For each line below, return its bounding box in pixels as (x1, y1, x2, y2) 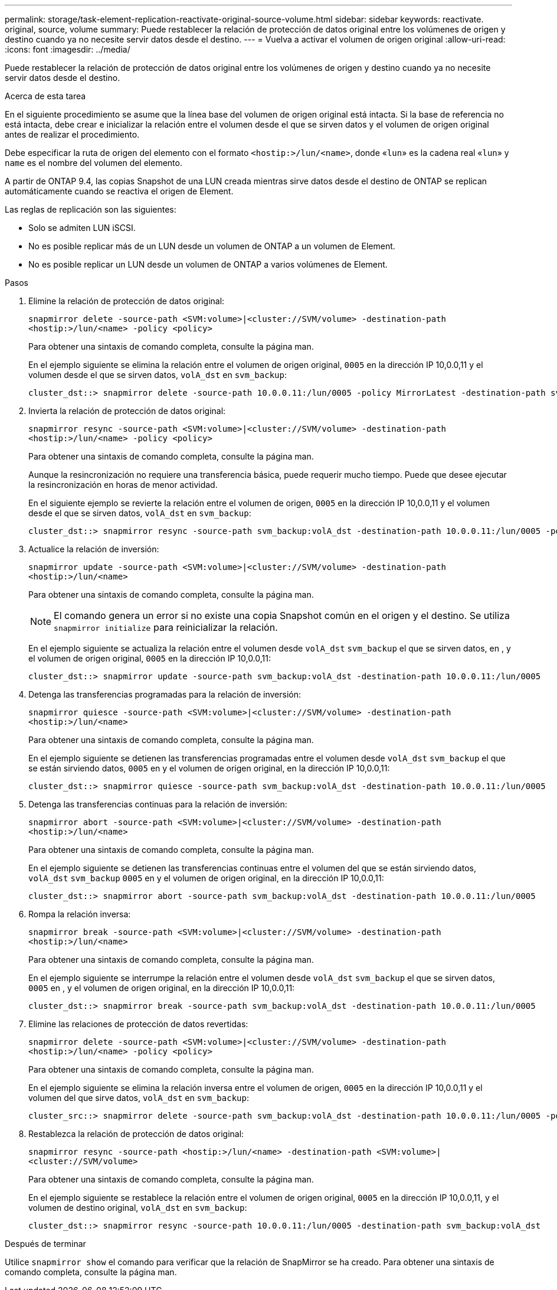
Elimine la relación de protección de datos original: (28, 296, 225, 306)
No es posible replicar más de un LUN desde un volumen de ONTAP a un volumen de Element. (28, 241, 395, 251)
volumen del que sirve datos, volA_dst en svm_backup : (28, 1093, 249, 1103)
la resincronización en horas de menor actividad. (28, 480, 218, 490)
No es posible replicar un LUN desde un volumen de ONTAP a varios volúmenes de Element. (28, 259, 388, 269)
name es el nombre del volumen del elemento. (5, 158, 182, 168)
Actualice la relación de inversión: (28, 544, 159, 554)
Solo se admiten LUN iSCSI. (28, 223, 136, 233)
